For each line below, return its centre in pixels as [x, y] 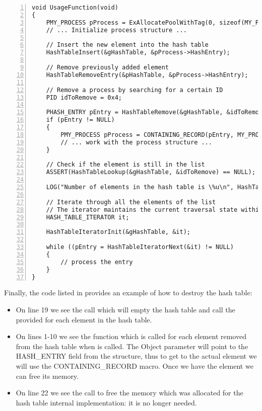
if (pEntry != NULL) [80, 120]
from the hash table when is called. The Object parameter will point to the [132, 346]
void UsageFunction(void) [75, 8]
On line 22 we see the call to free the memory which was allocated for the [129, 393]
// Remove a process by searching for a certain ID [135, 90]
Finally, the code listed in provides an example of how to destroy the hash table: [128, 293]
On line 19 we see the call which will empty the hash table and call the [125, 309]
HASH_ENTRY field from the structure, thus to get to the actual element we [136, 356]
